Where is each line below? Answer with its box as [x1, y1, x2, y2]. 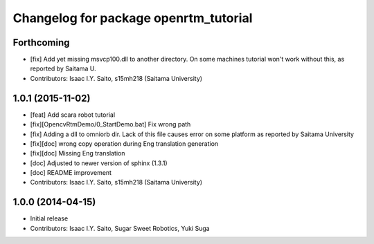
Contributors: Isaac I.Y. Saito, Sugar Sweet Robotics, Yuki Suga [30, 224, 211, 232]
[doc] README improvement [30, 169, 112, 177]
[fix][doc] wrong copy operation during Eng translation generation [30, 139, 219, 148]
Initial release [30, 214, 69, 223]
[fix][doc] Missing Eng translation [30, 149, 125, 158]
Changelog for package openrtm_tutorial [12, 10, 253, 26]
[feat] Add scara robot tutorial [30, 111, 116, 119]
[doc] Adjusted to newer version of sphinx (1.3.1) [30, 159, 168, 167]
